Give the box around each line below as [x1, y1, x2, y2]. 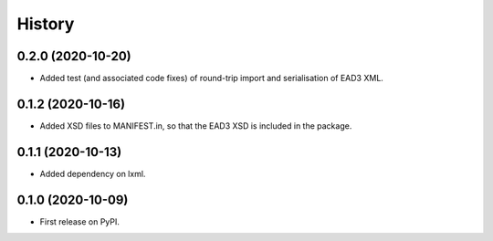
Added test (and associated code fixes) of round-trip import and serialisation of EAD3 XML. [39, 73, 383, 84]
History [16, 14, 75, 34]
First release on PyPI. [39, 215, 121, 227]
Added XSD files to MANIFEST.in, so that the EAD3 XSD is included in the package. [39, 120, 352, 131]
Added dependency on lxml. [39, 168, 146, 179]
